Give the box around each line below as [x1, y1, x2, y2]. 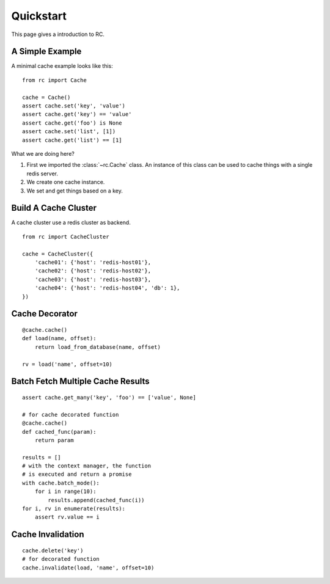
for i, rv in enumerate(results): [22, 505, 125, 513]
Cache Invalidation [11, 529, 84, 540]
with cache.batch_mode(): [22, 480, 100, 486]
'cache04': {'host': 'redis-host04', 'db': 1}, [34, 285, 180, 291]
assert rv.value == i [34, 514, 100, 520]
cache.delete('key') [22, 547, 84, 554]
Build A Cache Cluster [11, 203, 97, 213]
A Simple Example [11, 46, 82, 57]
